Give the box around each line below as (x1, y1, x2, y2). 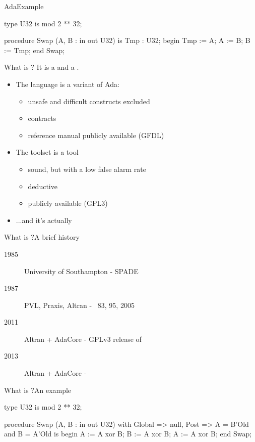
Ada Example (4, 1, 44, 11)
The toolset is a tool (16, 147, 79, 157)
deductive (28, 181, 57, 191)
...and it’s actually (16, 214, 72, 225)
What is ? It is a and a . (4, 62, 79, 72)
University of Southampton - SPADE (24, 266, 139, 276)
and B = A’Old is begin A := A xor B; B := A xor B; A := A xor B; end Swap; (4, 428, 252, 439)
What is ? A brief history (4, 232, 80, 242)
